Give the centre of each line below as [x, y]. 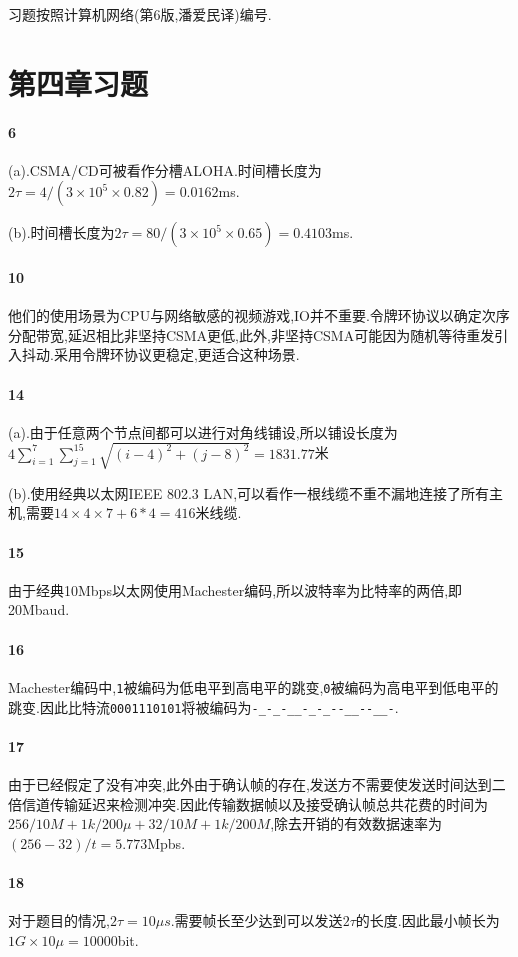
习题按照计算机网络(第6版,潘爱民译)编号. [140, 14]
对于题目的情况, [59, 920]
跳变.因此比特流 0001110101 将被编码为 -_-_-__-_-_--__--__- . [203, 706]
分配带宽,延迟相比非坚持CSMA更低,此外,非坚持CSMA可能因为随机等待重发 [251, 334]
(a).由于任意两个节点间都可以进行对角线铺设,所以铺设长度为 [203, 431]
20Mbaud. [39, 609]
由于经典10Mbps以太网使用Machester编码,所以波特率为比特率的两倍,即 [235, 589]
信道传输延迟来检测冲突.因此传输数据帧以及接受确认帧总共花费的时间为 [254, 803]
